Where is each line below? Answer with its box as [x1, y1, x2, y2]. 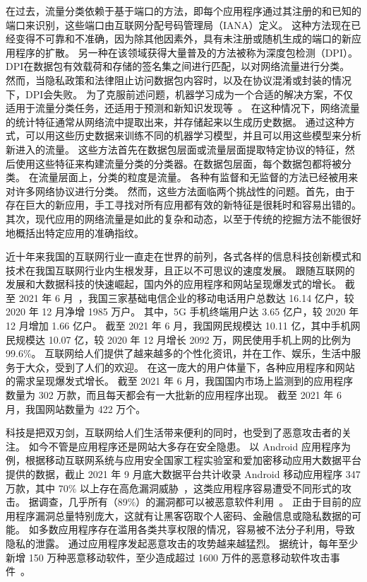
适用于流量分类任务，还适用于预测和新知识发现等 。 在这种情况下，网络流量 [6, 100, 360, 115]
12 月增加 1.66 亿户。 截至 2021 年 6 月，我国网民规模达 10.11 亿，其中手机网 [6, 318, 361, 333]
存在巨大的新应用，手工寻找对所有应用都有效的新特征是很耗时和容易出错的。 [6, 197, 361, 212]
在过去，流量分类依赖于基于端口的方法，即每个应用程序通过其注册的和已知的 [6, 4, 361, 18]
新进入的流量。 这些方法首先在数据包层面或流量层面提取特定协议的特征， [6, 141, 345, 156]
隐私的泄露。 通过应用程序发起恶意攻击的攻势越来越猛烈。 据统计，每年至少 [6, 535, 359, 550]
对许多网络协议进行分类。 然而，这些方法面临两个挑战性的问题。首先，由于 [6, 183, 355, 198]
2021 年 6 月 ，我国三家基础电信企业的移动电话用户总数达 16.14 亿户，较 [18, 290, 354, 305]
